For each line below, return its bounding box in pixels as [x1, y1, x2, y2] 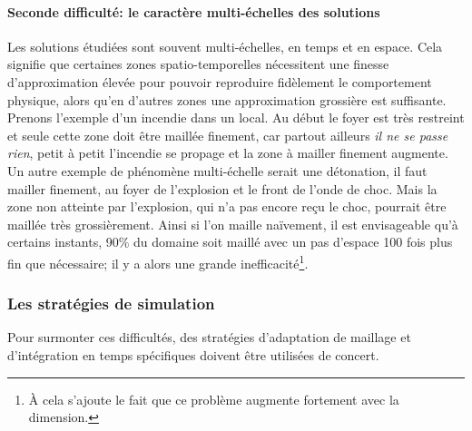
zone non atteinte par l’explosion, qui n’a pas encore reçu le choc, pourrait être [7, 197, 447, 216]
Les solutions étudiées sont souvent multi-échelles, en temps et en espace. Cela [7, 36, 443, 55]
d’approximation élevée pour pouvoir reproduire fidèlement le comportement [7, 72, 432, 91]
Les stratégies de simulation [7, 292, 215, 315]
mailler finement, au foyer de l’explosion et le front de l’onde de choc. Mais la [7, 179, 438, 198]
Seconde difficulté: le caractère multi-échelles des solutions [7, 2, 380, 21]
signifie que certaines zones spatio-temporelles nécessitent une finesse [7, 54, 389, 73]
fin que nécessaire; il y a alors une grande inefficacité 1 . [7, 250, 309, 272]
